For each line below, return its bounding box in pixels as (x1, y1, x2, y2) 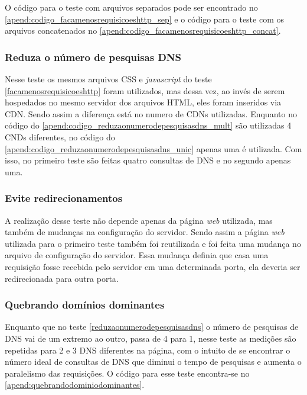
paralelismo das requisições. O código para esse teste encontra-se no (5, 367, 250, 379)
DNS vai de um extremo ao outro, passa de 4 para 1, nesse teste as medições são (5, 332, 296, 344)
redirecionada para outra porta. (5, 272, 119, 284)
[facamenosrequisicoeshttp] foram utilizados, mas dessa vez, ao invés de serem (5, 84, 285, 97)
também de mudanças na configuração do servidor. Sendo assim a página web (5, 226, 285, 238)
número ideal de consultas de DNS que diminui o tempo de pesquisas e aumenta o (5, 355, 302, 368)
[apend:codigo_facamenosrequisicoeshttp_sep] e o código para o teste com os (5, 12, 285, 25)
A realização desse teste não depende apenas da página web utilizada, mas (5, 214, 273, 226)
